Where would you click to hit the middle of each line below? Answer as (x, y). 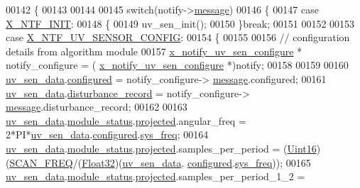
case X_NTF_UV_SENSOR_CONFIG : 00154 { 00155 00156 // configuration (178, 37)
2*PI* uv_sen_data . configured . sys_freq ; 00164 (107, 134)
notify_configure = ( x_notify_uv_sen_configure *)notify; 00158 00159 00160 (177, 65)
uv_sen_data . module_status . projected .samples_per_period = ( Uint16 (161, 148)
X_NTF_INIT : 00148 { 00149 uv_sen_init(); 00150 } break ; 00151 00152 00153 (180, 23)
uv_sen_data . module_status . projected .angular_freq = (126, 120)
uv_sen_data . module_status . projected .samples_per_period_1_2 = (156, 176)
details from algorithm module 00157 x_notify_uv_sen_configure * (154, 51)
